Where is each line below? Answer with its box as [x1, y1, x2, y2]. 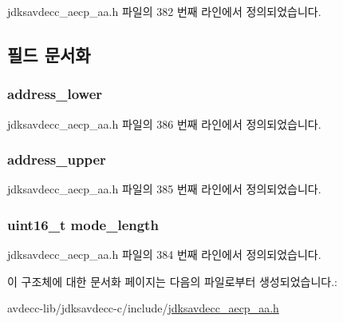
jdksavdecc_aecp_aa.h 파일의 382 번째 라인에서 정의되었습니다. [7, 3, 321, 19]
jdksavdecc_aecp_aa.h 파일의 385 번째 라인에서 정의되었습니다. [7, 181, 321, 197]
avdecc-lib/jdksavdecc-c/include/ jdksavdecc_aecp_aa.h [7, 300, 279, 316]
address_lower [7, 84, 103, 104]
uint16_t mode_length [7, 214, 159, 234]
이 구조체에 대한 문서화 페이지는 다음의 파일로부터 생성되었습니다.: [7, 272, 337, 289]
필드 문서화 [7, 42, 91, 66]
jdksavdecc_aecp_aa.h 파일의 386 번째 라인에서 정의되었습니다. [7, 115, 321, 132]
